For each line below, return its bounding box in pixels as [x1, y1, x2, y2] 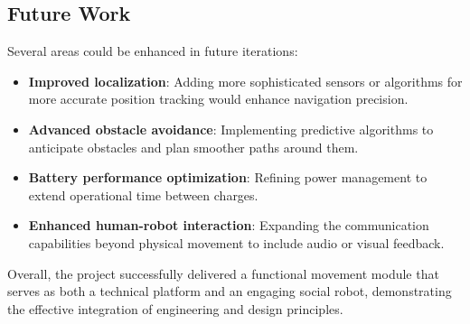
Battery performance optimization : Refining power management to [28, 168, 428, 187]
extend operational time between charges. [28, 185, 258, 204]
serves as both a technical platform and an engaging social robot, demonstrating [7, 282, 452, 301]
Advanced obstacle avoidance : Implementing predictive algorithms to [28, 119, 434, 138]
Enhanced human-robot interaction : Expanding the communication [28, 216, 429, 235]
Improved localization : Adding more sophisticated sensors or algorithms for [28, 71, 463, 90]
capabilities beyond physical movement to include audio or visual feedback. [28, 233, 445, 252]
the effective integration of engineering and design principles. [7, 299, 343, 318]
